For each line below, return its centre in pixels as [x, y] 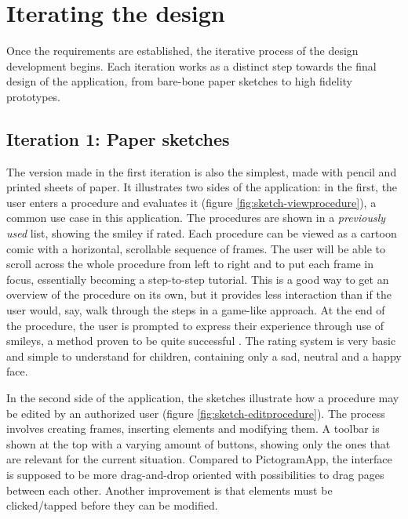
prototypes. [33, 96]
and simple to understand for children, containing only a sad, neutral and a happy [204, 356]
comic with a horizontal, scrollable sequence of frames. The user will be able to [196, 248]
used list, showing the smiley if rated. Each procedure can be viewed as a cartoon [202, 233]
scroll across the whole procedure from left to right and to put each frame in [190, 264]
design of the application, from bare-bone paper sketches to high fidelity [179, 81]
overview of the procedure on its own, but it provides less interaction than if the [199, 294]
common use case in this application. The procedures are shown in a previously [196, 218]
